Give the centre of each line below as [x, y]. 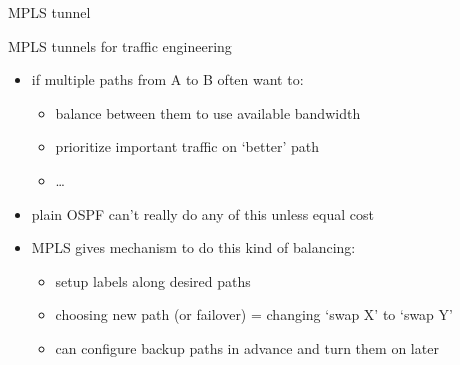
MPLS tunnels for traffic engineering [120, 45]
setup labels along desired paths [153, 280]
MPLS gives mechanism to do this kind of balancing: [193, 247]
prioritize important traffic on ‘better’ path [187, 146]
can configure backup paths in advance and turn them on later [247, 347]
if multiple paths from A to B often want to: [167, 79]
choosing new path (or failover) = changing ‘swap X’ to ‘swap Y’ [254, 314]
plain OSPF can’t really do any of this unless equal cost [202, 213]
